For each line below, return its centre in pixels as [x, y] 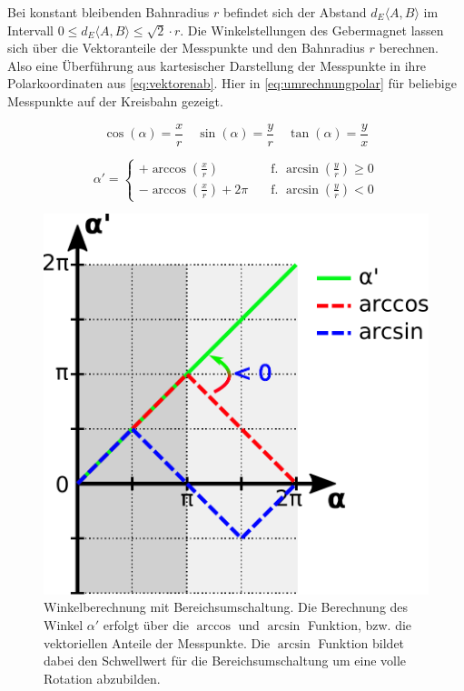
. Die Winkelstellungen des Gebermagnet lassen [312, 30]
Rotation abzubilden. [102, 678]
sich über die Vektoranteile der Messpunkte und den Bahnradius [186, 48]
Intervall [30, 30]
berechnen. [409, 48]
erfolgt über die [146, 625]
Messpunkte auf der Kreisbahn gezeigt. [115, 100]
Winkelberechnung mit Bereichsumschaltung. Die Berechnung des [226, 607]
